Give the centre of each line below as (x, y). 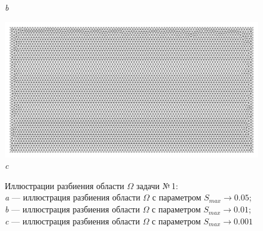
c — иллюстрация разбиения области (72, 221)
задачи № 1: (157, 185)
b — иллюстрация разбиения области (72, 209)
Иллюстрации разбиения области (65, 185)
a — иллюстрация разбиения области (73, 197)
